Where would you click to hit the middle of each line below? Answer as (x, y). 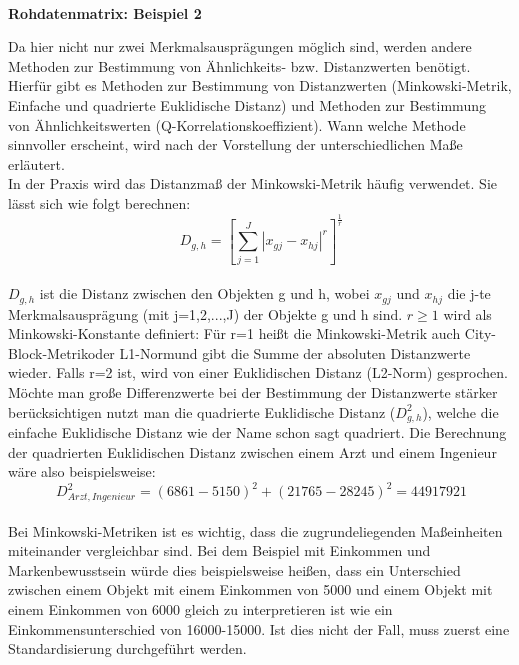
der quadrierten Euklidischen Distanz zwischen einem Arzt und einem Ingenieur (252, 451)
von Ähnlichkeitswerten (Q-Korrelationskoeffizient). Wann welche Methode (237, 124)
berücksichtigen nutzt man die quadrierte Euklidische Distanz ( (202, 411)
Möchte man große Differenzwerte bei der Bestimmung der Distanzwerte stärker (253, 391)
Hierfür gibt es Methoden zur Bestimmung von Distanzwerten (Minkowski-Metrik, (260, 85)
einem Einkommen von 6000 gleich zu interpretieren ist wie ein (200, 609)
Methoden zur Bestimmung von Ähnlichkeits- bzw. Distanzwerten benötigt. (239, 65)
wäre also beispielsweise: (82, 471)
